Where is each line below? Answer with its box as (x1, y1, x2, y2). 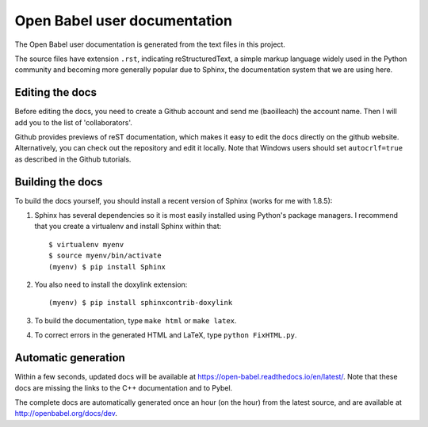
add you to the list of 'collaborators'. (14, 117, 132, 127)
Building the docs (14, 175, 103, 189)
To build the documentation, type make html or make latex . (34, 315, 237, 325)
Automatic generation (14, 351, 126, 364)
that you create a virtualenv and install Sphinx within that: (34, 222, 222, 231)
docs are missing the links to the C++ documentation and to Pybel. (14, 383, 233, 392)
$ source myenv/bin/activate (48, 251, 162, 261)
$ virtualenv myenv (48, 240, 124, 249)
